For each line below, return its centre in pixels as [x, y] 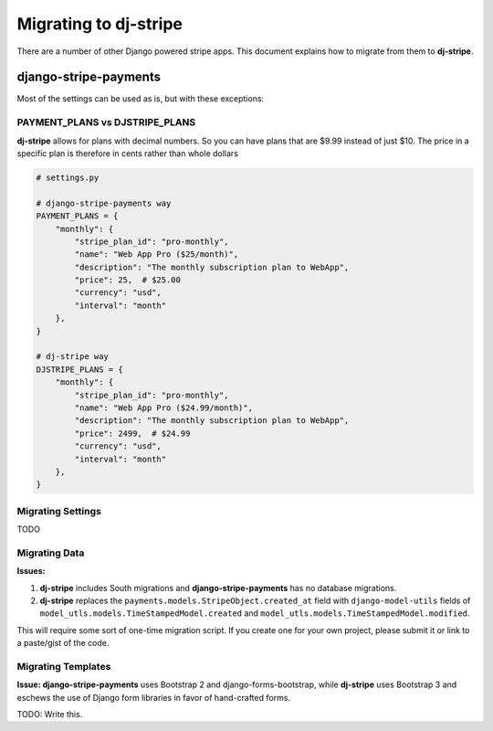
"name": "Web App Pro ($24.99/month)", [163, 408]
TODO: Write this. [50, 715]
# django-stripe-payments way [104, 203]
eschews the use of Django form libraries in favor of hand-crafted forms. [154, 697]
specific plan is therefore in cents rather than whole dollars [128, 153]
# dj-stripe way [73, 357]
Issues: [31, 571]
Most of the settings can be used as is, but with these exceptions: [141, 99]
